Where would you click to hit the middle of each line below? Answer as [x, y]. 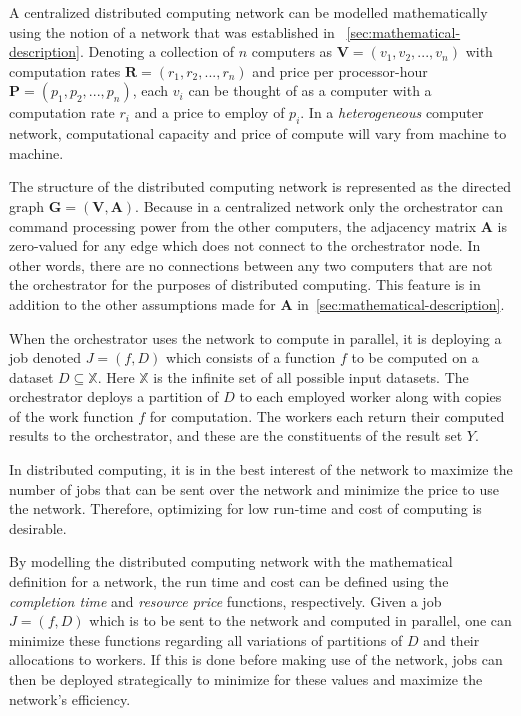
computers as [292, 51]
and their [451, 639]
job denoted [45, 357]
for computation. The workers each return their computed [327, 415]
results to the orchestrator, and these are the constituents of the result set [236, 435]
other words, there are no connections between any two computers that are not [251, 264]
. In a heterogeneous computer [392, 112]
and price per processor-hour [340, 70]
